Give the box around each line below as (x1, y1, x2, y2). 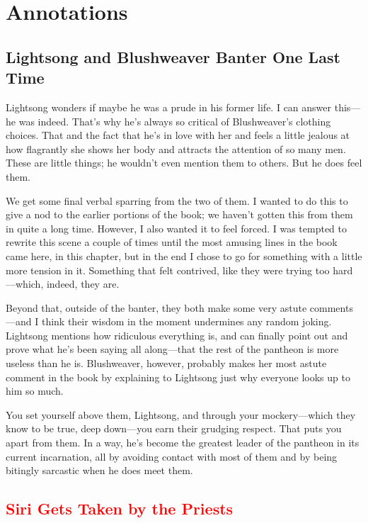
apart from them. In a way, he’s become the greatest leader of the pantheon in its (6, 435, 360, 450)
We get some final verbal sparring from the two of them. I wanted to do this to (6, 193, 348, 208)
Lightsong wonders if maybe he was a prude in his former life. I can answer (6, 99, 332, 114)
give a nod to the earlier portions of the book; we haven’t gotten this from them (6, 207, 353, 222)
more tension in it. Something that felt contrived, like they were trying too (6, 262, 330, 277)
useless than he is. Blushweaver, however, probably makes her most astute (6, 356, 327, 371)
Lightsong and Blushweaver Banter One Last (6, 45, 340, 67)
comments (309, 300, 353, 315)
